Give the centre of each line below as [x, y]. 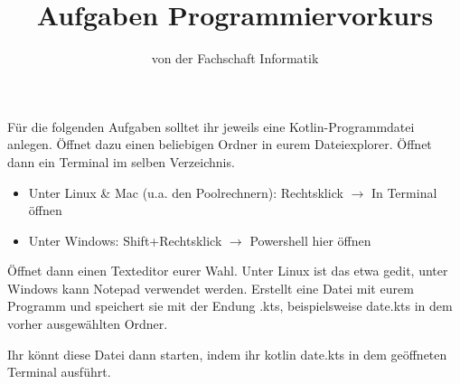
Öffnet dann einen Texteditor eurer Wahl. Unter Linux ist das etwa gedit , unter [228, 271]
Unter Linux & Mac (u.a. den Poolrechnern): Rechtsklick [186, 192]
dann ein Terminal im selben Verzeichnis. [121, 161]
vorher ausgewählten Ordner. [88, 324]
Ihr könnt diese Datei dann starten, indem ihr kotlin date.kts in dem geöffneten [227, 354]
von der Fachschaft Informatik [235, 58]
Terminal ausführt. [59, 372]
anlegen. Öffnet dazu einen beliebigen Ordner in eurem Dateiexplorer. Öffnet [220, 144]
